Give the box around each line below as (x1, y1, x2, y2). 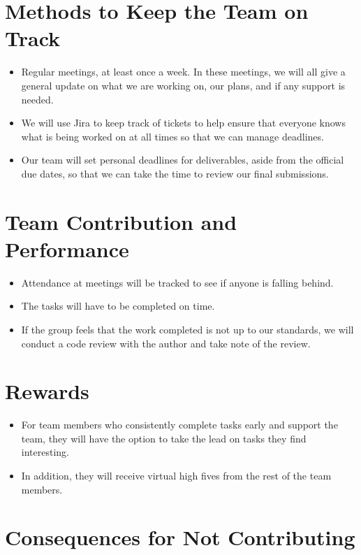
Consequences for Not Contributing (5, 523, 355, 552)
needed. (21, 92, 54, 106)
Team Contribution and (5, 207, 237, 236)
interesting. (21, 445, 69, 459)
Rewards (5, 377, 89, 405)
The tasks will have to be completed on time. (21, 298, 215, 313)
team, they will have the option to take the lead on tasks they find (21, 431, 307, 445)
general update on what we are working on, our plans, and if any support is (21, 78, 346, 92)
